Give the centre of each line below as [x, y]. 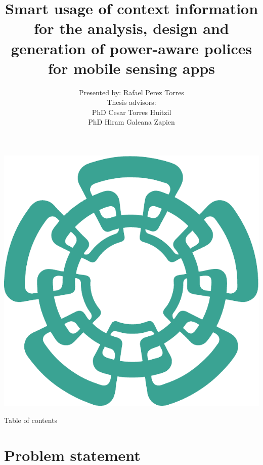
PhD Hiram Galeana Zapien [131, 122]
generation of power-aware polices [131, 48]
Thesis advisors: [131, 102]
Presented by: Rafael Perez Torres [131, 92]
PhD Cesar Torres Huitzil [131, 112]
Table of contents [31, 420]
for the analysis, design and [131, 28]
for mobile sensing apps [131, 68]
